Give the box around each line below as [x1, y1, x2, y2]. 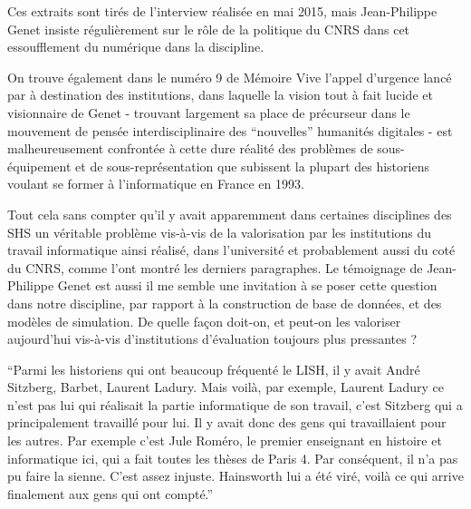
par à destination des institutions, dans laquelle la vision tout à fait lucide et [7, 85, 433, 104]
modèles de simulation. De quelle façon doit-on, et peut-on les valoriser [7, 311, 401, 330]
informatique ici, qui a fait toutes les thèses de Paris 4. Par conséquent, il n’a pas [7, 448, 458, 467]
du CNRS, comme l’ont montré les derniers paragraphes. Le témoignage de [7, 258, 423, 277]
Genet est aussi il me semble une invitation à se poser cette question [57, 276, 437, 295]
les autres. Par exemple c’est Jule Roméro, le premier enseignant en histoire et [7, 431, 442, 450]
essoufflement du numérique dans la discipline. [7, 37, 264, 56]
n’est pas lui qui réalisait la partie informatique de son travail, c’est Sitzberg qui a [7, 395, 463, 414]
